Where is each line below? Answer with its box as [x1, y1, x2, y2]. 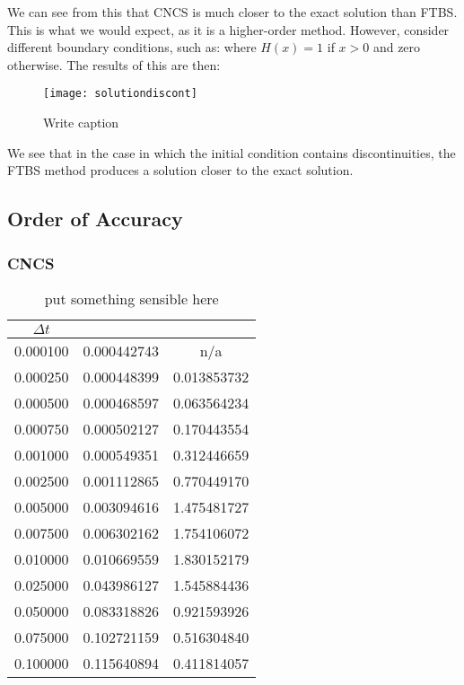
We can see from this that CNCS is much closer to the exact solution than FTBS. [7, 3, 458, 21]
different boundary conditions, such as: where [7, 38, 257, 57]
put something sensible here [44, 287, 219, 309]
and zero [372, 38, 421, 57]
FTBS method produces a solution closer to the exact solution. [7, 161, 354, 180]
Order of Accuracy [7, 205, 183, 233]
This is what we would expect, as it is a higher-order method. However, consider [7, 20, 450, 39]
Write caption [43, 113, 119, 132]
